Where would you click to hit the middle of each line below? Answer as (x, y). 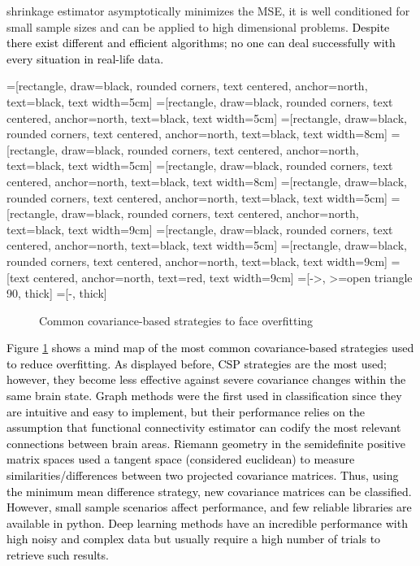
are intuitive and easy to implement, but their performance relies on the (186, 411)
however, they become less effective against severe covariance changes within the (206, 379)
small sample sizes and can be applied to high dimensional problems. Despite (198, 26)
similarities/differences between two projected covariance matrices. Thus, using (203, 475)
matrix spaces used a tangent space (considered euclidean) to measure (181, 459)
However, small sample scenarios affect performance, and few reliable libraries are (209, 507)
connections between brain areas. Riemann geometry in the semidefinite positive (206, 443)
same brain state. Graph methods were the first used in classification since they (204, 396)
